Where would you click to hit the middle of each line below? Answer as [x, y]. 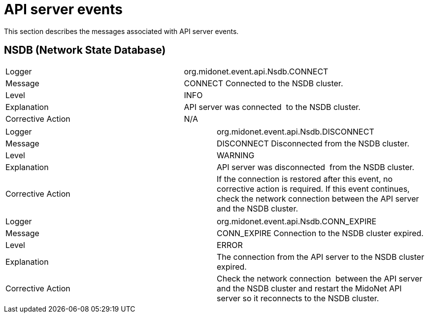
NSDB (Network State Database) [85, 50]
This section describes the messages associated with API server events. [121, 31]
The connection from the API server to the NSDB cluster [321, 257]
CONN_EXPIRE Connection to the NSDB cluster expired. [320, 233]
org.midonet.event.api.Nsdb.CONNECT [256, 71]
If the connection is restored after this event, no [305, 179]
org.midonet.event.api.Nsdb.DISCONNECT [296, 131]
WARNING [236, 155]
